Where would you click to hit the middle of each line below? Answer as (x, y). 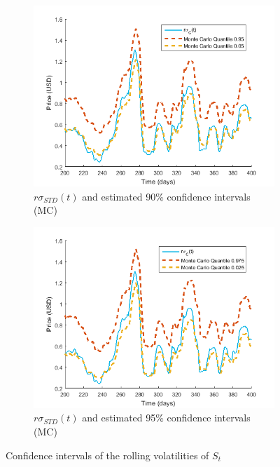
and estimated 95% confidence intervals (166, 418)
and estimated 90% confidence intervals (166, 196)
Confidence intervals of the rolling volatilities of (107, 455)
